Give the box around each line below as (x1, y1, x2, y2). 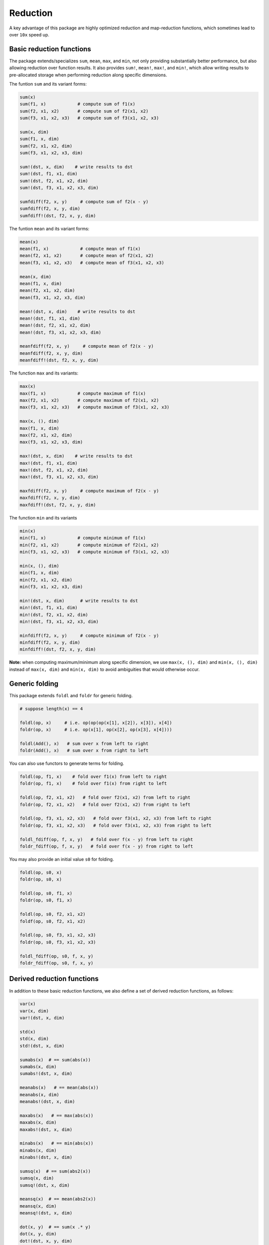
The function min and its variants (9, 514, 77, 520)
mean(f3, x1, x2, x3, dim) (19, 294, 86, 300)
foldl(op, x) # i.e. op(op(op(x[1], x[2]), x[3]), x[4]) (19, 720, 172, 726)
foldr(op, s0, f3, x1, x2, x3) (19, 939, 97, 945)
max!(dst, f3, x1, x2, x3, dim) (19, 474, 99, 480)
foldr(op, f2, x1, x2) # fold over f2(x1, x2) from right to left (19, 802, 191, 807)
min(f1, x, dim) (19, 570, 60, 576)
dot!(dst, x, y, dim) (19, 1238, 73, 1244)
